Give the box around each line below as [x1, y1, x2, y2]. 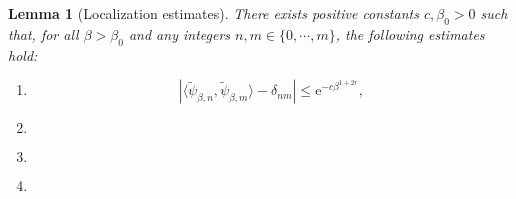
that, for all [8, 23, 79, 44]
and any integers [128, 23, 231, 44]
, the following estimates [335, 23, 485, 44]
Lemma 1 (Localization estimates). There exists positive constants [8, 3, 419, 23]
